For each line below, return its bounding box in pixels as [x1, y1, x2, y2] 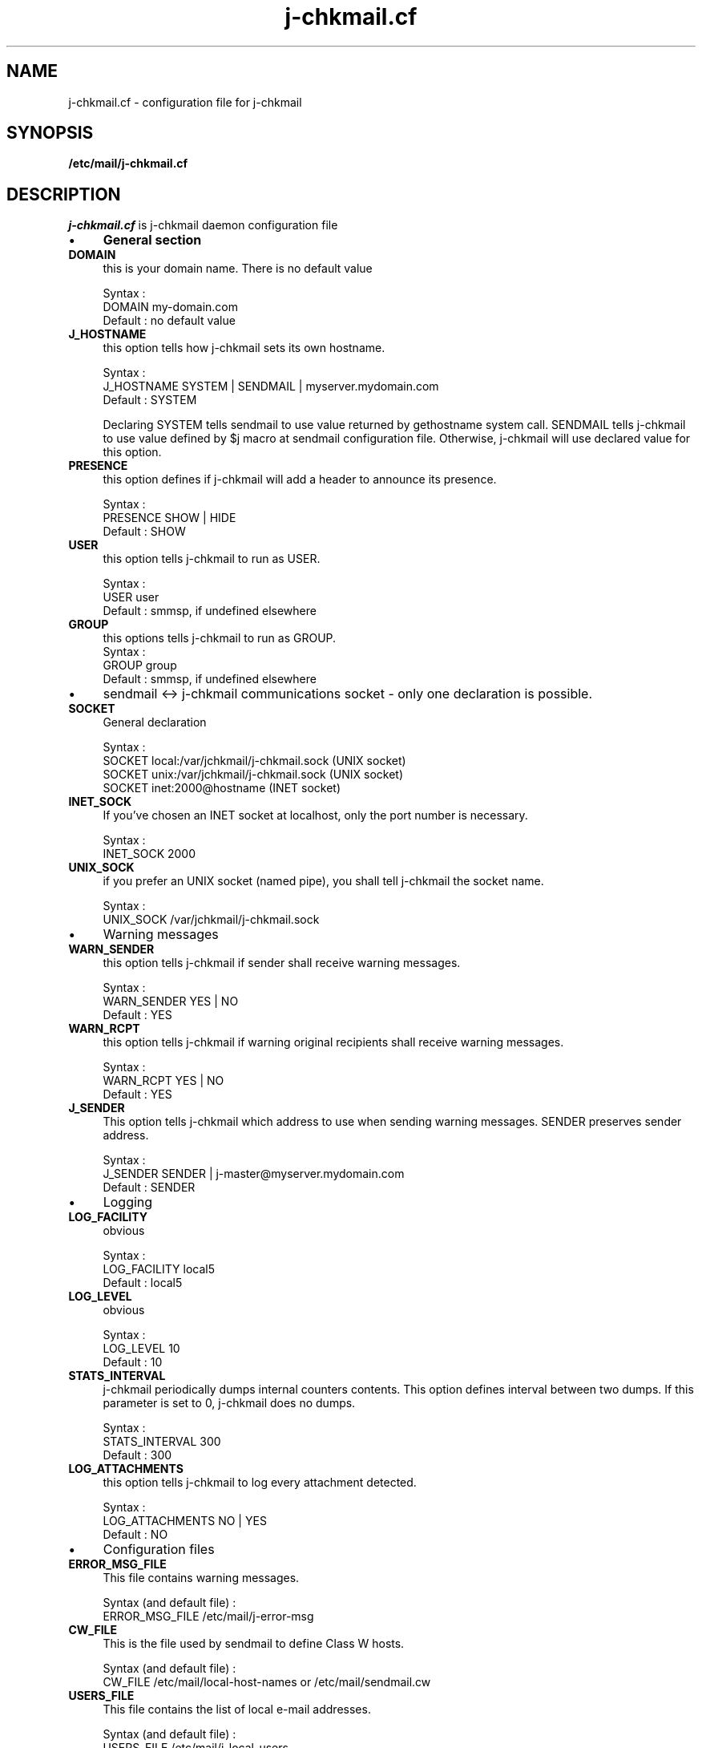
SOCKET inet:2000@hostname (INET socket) [103, 781, 341, 795]
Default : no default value [103, 314, 236, 328]
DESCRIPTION [6, 184, 121, 204]
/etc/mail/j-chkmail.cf [68, 156, 188, 171]
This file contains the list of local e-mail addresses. [103, 1702, 371, 1717]
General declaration [103, 715, 207, 730]
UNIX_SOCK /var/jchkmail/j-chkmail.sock [103, 912, 320, 927]
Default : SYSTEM [103, 393, 197, 407]
